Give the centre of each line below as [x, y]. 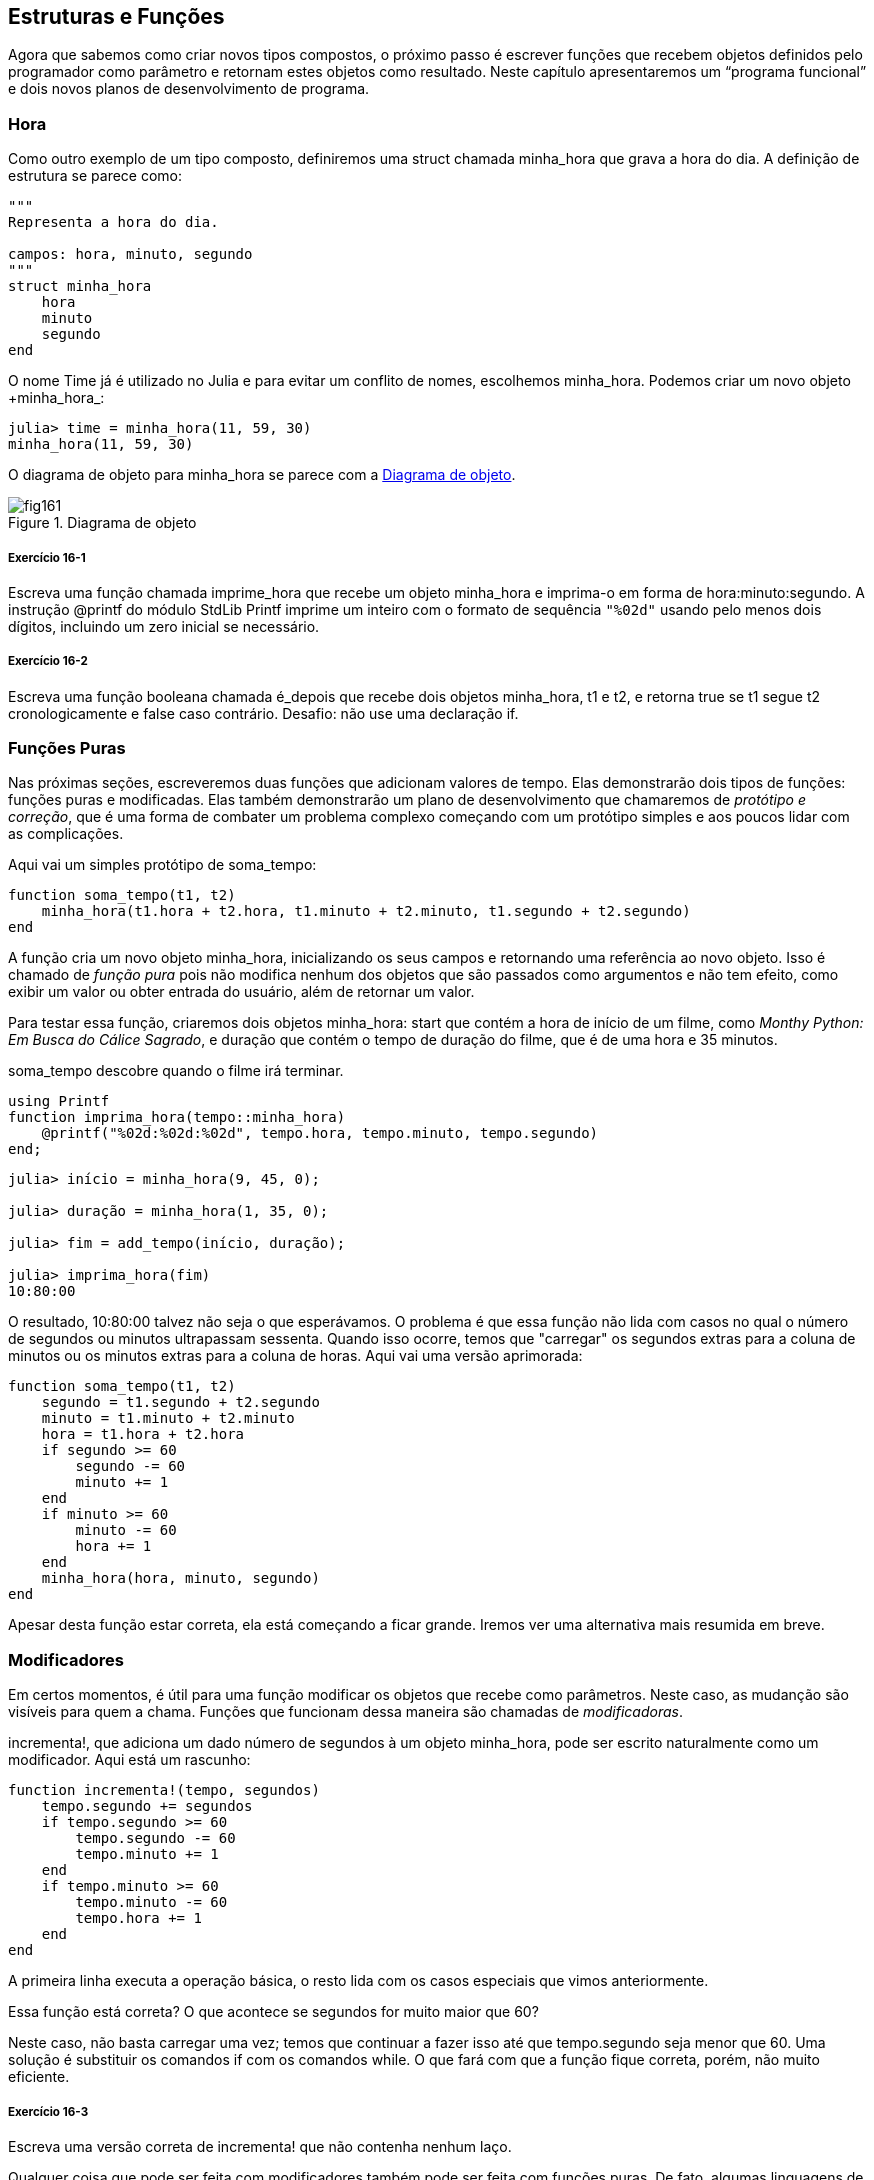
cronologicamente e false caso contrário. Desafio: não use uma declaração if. [263, 713]
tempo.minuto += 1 [147, 1854]
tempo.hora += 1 [138, 1918]
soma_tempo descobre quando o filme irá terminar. [176, 1071]
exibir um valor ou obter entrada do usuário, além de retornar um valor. [241, 992]
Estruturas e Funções [116, 16]
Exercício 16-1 [47, 557]
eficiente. [39, 2077]
